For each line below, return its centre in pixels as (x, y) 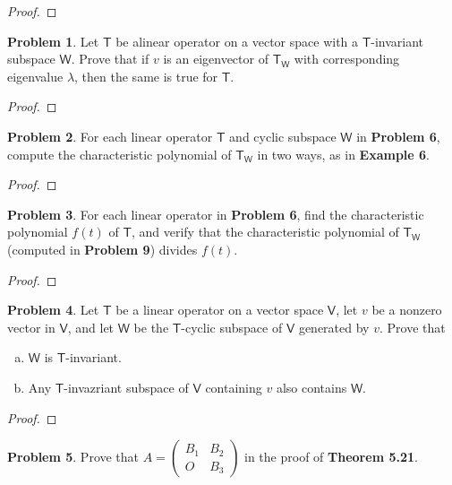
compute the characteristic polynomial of (119, 154)
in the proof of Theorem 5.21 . (331, 457)
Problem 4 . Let (53, 310)
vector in (31, 327)
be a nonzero (407, 310)
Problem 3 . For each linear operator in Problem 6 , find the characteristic (216, 214)
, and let (91, 327)
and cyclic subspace (283, 136)
